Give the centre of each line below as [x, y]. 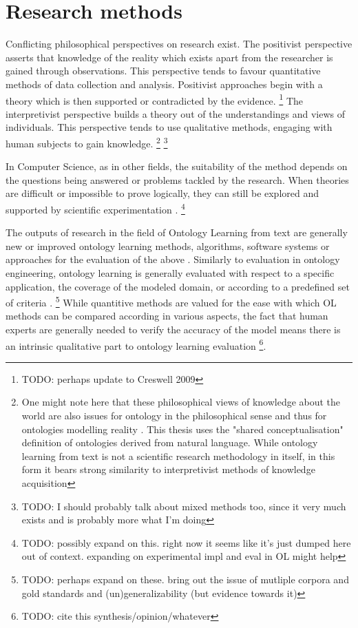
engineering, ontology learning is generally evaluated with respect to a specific [170, 273]
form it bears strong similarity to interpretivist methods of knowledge [168, 469]
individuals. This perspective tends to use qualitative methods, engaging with [169, 127]
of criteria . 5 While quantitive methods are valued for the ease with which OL [171, 301]
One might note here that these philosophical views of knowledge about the [181, 402]
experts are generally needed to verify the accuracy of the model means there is [173, 329]
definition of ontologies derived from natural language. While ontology [170, 442]
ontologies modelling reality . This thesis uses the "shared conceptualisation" [182, 429]
